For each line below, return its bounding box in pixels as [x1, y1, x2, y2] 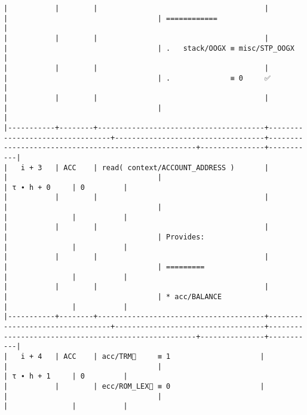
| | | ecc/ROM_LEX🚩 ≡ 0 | [4, 382, 265, 391]
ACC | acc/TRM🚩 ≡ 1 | [63, 352, 265, 361]
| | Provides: [4, 233, 205, 242]
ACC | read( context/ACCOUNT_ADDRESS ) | [63, 163, 269, 172]
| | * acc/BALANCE [4, 293, 222, 302]
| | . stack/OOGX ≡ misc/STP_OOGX [4, 44, 294, 53]
